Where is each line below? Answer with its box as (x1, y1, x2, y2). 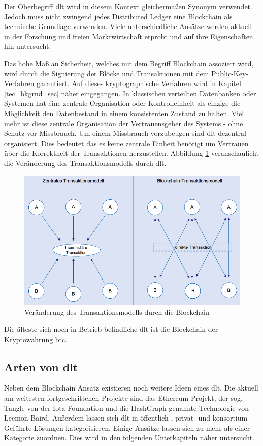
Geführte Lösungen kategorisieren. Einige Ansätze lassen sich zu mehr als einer (4, 422, 250, 433)
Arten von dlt (4, 358, 78, 374)
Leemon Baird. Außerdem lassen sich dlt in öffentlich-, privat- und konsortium (4, 412, 248, 423)
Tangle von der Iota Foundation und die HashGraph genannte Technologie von (4, 402, 249, 413)
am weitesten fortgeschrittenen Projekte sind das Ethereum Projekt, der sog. (4, 393, 243, 403)
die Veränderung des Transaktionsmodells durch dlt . (4, 157, 167, 168)
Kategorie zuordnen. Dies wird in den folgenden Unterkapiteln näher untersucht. (4, 432, 254, 443)
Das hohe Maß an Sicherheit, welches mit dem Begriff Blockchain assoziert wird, (4, 58, 254, 68)
